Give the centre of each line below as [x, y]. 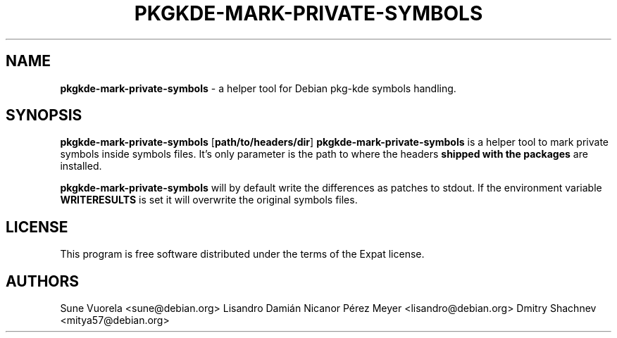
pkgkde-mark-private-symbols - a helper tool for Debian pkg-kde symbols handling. [258, 88]
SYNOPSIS [44, 115]
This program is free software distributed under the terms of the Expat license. [242, 254]
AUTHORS [43, 281]
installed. [81, 166]
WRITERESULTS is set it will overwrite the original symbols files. [209, 200]
